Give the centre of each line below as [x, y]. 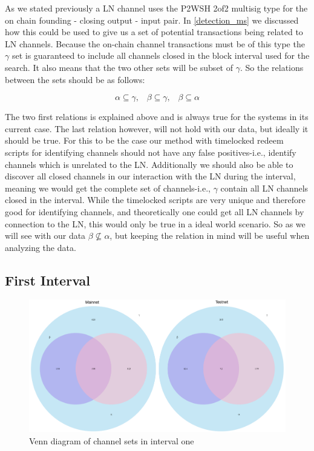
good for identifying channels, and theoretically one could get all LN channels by [155, 211]
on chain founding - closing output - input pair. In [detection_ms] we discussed [152, 20]
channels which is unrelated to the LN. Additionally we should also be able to [149, 164]
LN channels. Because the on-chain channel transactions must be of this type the [155, 43]
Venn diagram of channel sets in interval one [112, 440]
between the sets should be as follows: [75, 79]
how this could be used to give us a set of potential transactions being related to [154, 32]
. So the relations [272, 67]
